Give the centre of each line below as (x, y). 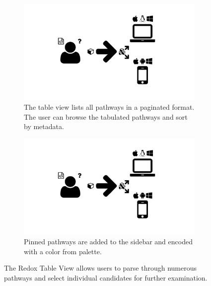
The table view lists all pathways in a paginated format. (109, 107)
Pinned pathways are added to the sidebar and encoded (108, 241)
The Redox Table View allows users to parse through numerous (101, 268)
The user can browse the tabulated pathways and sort (106, 116)
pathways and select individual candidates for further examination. (106, 277)
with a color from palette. (63, 251)
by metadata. (44, 126)
